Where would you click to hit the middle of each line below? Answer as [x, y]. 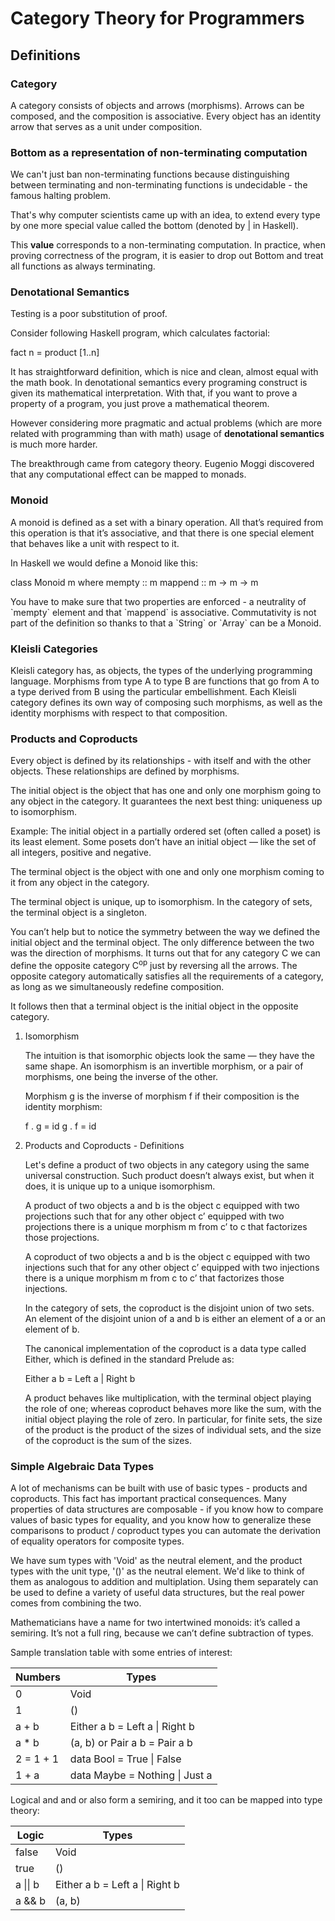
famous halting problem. [61, 196]
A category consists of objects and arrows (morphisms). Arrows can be [157, 105]
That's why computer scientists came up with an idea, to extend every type [165, 215]
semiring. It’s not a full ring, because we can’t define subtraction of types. [162, 1633]
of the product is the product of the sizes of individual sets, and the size [173, 1430]
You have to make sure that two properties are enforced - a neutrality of [158, 601]
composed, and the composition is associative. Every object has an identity [166, 116]
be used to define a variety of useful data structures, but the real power [157, 1593]
